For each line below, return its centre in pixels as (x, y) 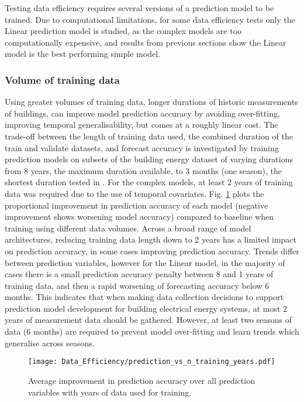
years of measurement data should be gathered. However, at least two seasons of (148, 320)
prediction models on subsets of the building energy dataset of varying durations (149, 159)
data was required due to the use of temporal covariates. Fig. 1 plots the (134, 193)
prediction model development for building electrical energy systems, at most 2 (146, 308)
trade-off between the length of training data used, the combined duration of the (149, 136)
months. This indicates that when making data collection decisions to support (144, 297)
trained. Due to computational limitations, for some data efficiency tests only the (150, 19)
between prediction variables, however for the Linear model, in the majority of (145, 262)
